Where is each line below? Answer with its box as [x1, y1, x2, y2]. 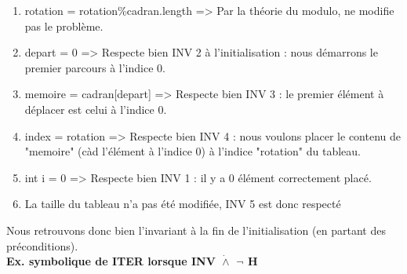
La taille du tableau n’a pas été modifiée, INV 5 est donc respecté [24, 195, 341, 212]
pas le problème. [24, 17, 104, 34]
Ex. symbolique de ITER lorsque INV [6, 253, 216, 269]
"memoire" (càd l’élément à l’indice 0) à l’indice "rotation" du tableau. [24, 143, 361, 159]
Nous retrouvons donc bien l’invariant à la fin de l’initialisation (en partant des [6, 221, 386, 238]
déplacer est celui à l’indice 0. [24, 100, 167, 117]
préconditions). [6, 237, 78, 254]
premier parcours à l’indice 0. [24, 59, 165, 75]
